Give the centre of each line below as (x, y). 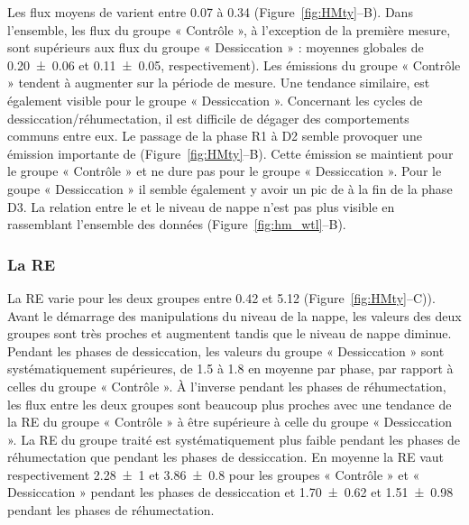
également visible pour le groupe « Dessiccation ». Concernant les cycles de (215, 100)
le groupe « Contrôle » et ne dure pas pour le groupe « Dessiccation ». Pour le (225, 171)
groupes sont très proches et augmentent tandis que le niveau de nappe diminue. (230, 333)
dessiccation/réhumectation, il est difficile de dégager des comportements (208, 118)
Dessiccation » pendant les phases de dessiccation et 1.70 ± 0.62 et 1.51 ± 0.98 (230, 492)
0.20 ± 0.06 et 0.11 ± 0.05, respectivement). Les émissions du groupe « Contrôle (234, 64)
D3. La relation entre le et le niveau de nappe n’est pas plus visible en (201, 206)
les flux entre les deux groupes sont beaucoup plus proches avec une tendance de (230, 404)
